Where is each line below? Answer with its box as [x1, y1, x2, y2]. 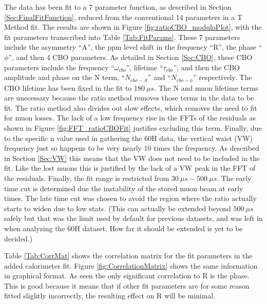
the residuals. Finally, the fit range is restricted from [4, 172, 169, 183]
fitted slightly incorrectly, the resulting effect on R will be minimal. [4, 290, 216, 301]
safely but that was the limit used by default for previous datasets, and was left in [4, 213, 263, 224]
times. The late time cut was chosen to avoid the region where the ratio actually [4, 193, 257, 204]
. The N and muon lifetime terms [154, 82, 258, 93]
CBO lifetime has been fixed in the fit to [4, 82, 132, 93]
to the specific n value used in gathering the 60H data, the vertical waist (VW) [4, 132, 253, 143]
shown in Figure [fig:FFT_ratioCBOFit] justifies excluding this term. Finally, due [4, 122, 262, 133]
